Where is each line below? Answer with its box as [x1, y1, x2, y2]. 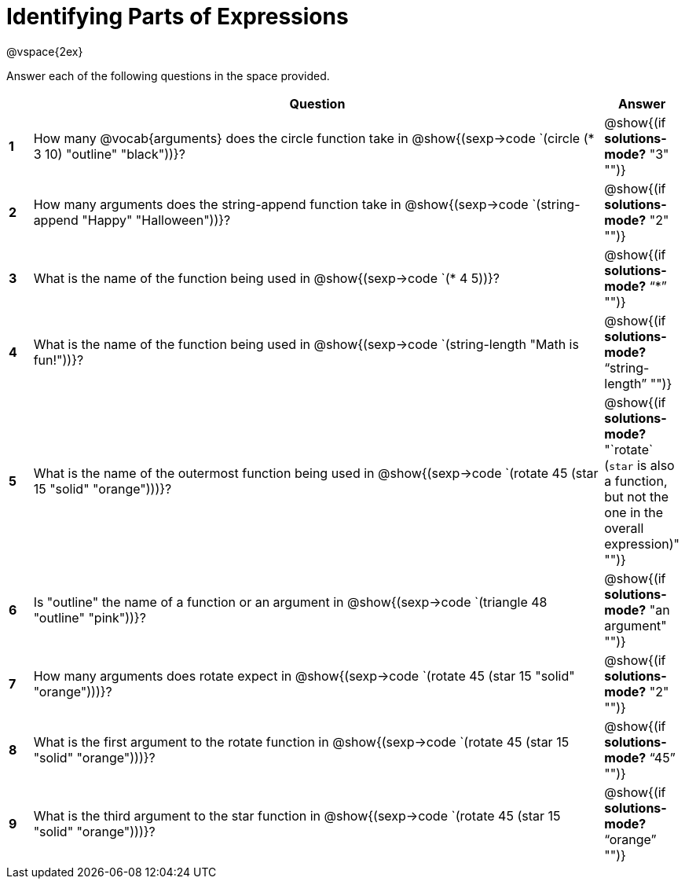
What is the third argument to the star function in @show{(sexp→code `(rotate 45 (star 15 [33, 807, 561, 824]
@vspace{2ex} [6, 44, 83, 58]
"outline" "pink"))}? [33, 609, 146, 626]
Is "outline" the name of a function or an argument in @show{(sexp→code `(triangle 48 [33, 593, 548, 610]
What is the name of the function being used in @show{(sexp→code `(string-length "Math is [33, 336, 579, 352]
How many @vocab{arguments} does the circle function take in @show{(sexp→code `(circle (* [33, 130, 595, 146]
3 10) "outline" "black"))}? [33, 145, 185, 162]
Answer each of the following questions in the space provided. [6, 68, 330, 83]
